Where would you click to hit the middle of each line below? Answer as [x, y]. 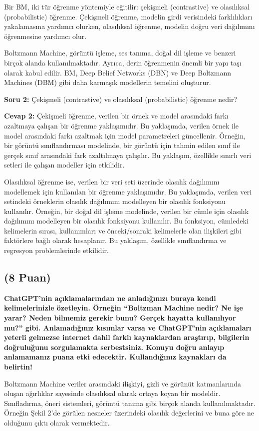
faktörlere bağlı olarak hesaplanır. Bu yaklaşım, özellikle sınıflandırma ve [115, 240]
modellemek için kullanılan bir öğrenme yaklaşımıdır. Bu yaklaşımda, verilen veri [128, 191]
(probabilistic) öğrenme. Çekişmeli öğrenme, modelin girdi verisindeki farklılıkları [128, 16]
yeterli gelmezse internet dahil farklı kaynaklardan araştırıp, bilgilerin [127, 337]
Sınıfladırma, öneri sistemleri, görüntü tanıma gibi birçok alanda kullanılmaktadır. [130, 403]
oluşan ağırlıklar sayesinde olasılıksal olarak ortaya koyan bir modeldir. [112, 393]
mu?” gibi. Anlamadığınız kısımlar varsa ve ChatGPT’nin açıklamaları [128, 327]
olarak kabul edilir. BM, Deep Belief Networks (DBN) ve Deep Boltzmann [118, 72]
